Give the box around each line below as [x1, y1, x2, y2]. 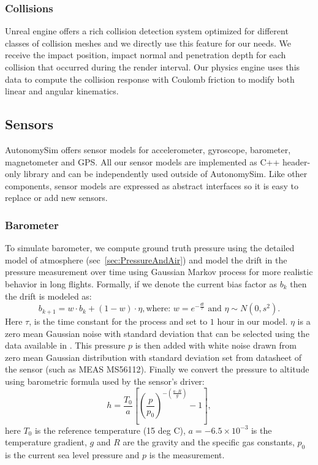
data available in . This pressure [5, 339, 126, 352]
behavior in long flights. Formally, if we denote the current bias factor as [5, 277, 277, 290]
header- [282, 155, 311, 168]
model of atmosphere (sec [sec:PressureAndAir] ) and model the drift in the [5, 253, 287, 266]
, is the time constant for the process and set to [29, 315, 208, 328]
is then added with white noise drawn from [135, 339, 297, 352]
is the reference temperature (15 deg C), [34, 423, 186, 436]
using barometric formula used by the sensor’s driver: [5, 375, 205, 388]
